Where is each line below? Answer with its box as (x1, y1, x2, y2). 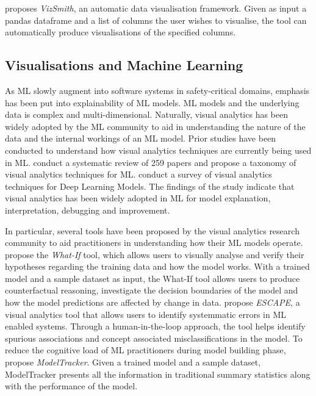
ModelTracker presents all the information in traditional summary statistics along (5, 367, 311, 380)
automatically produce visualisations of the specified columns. (5, 26, 236, 38)
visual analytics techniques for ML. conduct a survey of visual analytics (5, 168, 272, 181)
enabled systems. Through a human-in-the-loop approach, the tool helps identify (5, 320, 306, 333)
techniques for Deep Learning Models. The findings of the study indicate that (5, 179, 295, 192)
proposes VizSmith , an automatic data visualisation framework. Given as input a (5, 2, 307, 14)
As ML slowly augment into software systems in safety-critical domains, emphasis (5, 84, 310, 96)
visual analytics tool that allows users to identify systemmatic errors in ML (5, 308, 287, 320)
